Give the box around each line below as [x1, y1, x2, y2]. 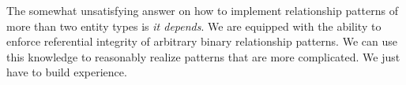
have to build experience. [6, 64, 127, 80]
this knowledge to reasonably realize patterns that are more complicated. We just [6, 48, 400, 65]
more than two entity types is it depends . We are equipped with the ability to [6, 17, 382, 34]
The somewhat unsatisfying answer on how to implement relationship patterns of [6, 2, 399, 18]
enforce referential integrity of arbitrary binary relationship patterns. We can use [6, 33, 397, 50]
